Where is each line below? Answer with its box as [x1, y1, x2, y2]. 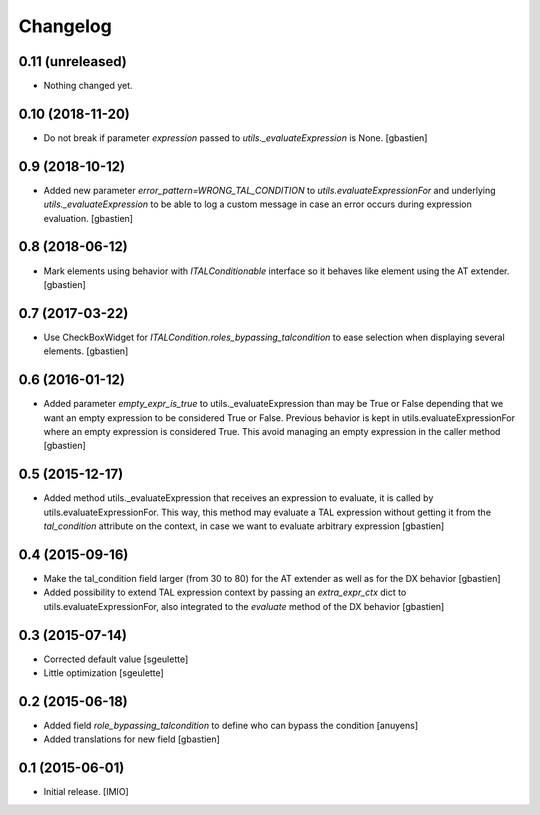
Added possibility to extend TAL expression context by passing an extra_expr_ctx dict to [43, 586, 407, 599]
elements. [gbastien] [43, 345, 129, 357]
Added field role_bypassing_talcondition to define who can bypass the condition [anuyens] [43, 719, 419, 731]
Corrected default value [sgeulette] [43, 653, 189, 665]
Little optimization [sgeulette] [43, 667, 164, 679]
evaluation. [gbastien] [43, 212, 134, 224]
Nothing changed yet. [43, 80, 134, 92]
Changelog [18, 15, 112, 37]
